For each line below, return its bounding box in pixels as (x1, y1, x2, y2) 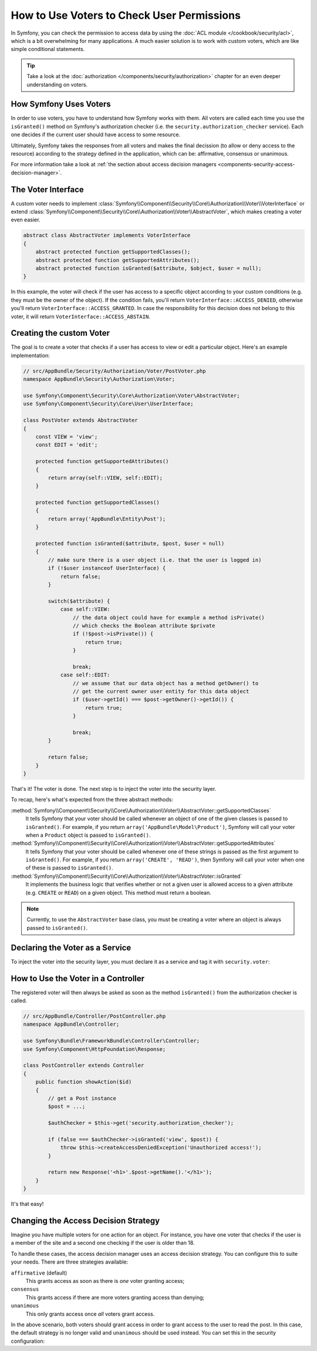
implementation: (11, 352, 50, 359)
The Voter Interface (11, 184, 85, 194)
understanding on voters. (26, 81, 88, 88)
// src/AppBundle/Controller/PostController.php (23, 1013, 166, 1019)
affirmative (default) (11, 1269, 68, 1276)
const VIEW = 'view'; (35, 433, 98, 440)
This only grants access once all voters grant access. (25, 1310, 155, 1318)
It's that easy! (11, 1201, 44, 1208)
